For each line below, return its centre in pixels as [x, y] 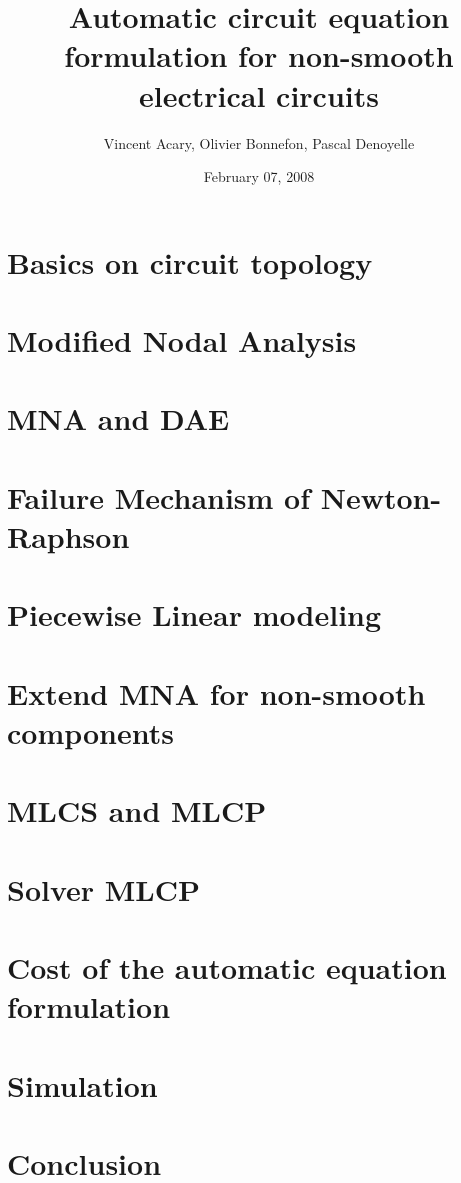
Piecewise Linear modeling [194, 614]
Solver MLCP [104, 888]
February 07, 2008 [259, 176]
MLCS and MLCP [137, 810]
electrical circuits [259, 94]
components [90, 731]
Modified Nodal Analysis [182, 340]
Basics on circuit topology [190, 261]
